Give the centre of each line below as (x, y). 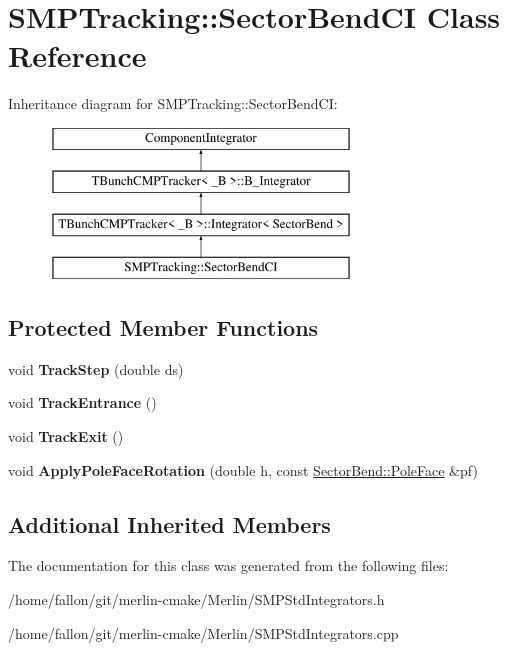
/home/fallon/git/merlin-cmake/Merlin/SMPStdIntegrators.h (196, 599)
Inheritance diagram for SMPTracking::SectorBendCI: (173, 103)
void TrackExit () (66, 436)
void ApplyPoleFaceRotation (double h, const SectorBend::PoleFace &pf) (243, 469)
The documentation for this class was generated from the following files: (228, 565)
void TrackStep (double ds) (96, 368)
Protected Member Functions (163, 327)
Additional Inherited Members (169, 523)
